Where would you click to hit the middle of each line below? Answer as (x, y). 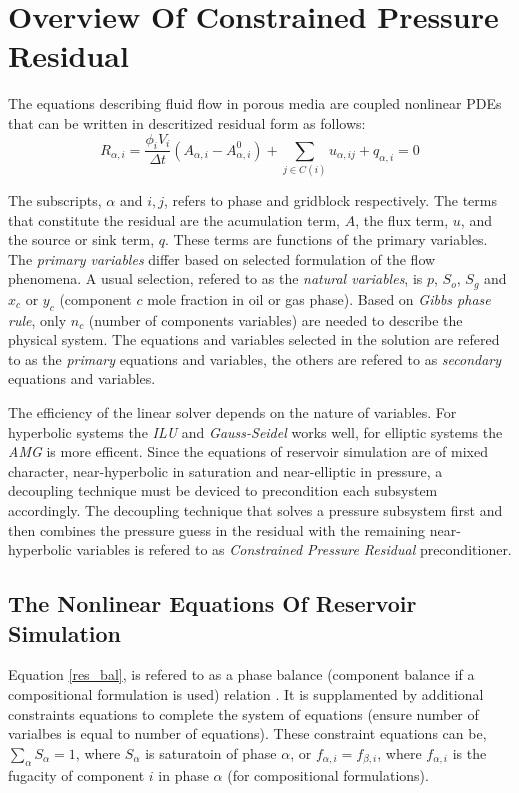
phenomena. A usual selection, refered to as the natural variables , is (215, 278)
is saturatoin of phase (211, 752)
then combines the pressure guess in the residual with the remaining (217, 529)
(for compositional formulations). (328, 774)
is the (469, 752)
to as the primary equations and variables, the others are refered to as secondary (255, 358)
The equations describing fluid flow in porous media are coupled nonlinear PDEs (255, 103)
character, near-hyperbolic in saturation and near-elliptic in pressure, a (225, 470)
